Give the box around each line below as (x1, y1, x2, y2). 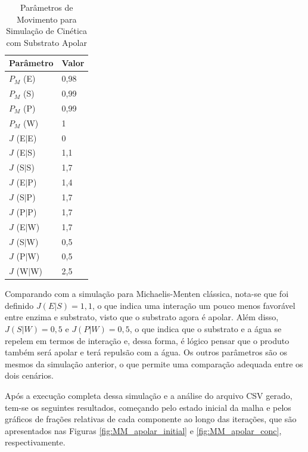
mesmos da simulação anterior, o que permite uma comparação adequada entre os (5, 357, 303, 370)
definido (5, 299, 34, 311)
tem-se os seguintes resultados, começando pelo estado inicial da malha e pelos (5, 401, 291, 413)
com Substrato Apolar (6, 36, 87, 48)
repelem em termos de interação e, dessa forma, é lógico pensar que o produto (5, 334, 290, 346)
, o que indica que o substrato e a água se (129, 323, 282, 335)
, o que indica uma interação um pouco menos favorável (92, 299, 295, 311)
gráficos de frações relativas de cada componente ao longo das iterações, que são (5, 413, 297, 425)
